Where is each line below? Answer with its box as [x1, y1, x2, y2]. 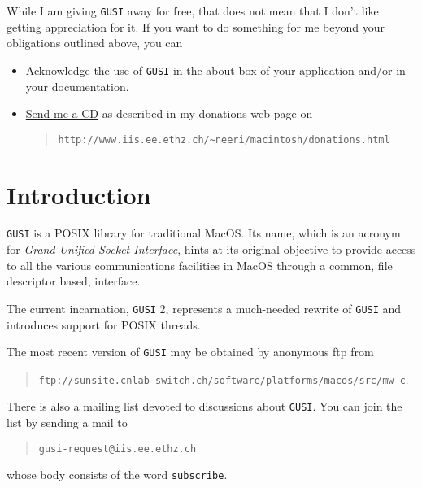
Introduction [7, 177, 151, 211]
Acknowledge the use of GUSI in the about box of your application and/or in [25, 61, 406, 78]
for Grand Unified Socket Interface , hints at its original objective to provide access [7, 241, 416, 258]
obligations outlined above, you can [7, 34, 183, 51]
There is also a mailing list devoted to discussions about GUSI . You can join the [7, 398, 402, 415]
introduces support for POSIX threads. [7, 316, 201, 333]
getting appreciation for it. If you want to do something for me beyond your [7, 18, 385, 35]
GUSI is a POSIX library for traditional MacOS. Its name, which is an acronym [7, 224, 401, 242]
